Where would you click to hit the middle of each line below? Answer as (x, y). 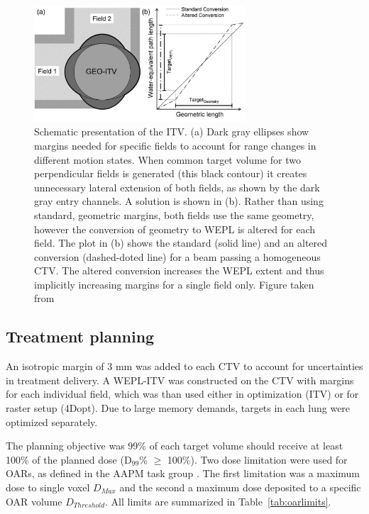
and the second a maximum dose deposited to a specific (240, 487)
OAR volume (34, 501)
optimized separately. (52, 421)
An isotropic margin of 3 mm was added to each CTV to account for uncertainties (184, 366)
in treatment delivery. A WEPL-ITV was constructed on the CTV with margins (180, 380)
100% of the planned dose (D (69, 459)
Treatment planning (80, 336)
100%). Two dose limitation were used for (257, 459)
